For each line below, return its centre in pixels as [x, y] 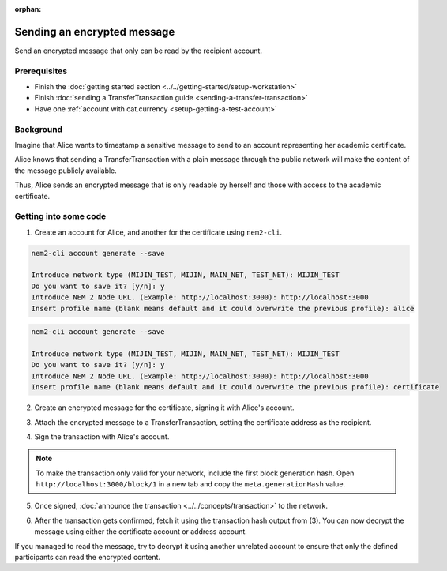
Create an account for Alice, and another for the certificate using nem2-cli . [158, 232]
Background [39, 129]
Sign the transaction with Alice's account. [102, 436]
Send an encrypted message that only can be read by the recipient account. [138, 51]
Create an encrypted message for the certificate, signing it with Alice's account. [165, 408]
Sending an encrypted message [95, 32]
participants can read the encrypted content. [88, 558]
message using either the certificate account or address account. [141, 532]
